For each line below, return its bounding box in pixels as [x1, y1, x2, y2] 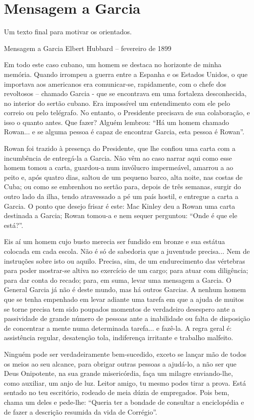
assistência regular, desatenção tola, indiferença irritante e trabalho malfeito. [4, 332, 233, 343]
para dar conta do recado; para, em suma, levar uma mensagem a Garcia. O [4, 274, 232, 285]
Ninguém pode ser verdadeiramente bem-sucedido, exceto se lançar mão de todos [4, 348, 247, 359]
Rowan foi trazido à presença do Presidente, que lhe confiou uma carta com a [4, 143, 235, 153]
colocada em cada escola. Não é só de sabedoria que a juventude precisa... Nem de [4, 246, 250, 256]
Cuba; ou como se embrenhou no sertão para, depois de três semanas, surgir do [4, 181, 241, 192]
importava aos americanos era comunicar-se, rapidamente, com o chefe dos [4, 78, 227, 89]
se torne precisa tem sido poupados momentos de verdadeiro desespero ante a [4, 303, 235, 314]
